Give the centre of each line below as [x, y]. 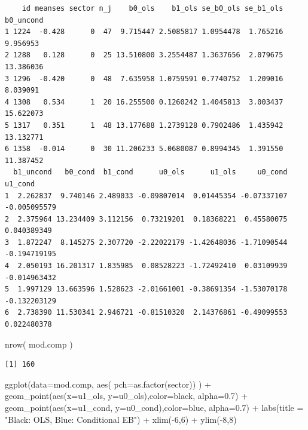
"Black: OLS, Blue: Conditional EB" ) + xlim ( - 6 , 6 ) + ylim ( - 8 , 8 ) [121, 419]
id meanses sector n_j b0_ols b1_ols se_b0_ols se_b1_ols [153, 8]
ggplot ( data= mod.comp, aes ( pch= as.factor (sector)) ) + [108, 384]
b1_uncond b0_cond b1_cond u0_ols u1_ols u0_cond [150, 172]
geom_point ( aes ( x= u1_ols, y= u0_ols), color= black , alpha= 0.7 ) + [126, 396]
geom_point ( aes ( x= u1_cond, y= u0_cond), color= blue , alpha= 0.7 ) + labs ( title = [154, 407]
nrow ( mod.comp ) [39, 344]
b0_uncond [24, 20]
